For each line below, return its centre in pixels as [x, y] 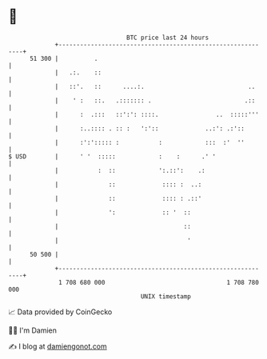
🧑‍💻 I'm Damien [33, 330]
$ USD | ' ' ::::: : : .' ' [112, 156]
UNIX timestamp [166, 296]
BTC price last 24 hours [168, 38]
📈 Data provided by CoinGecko [60, 312]
